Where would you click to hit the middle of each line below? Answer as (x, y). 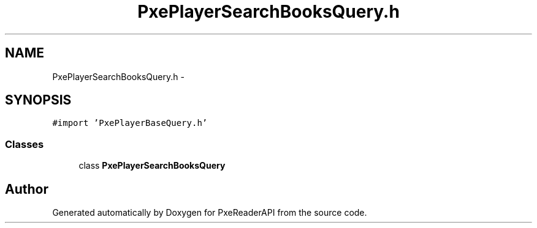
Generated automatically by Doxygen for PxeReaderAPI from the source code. (210, 213)
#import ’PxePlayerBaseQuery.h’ (130, 123)
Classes (25, 144)
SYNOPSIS (38, 100)
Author (27, 189)
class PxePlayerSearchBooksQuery (152, 166)
